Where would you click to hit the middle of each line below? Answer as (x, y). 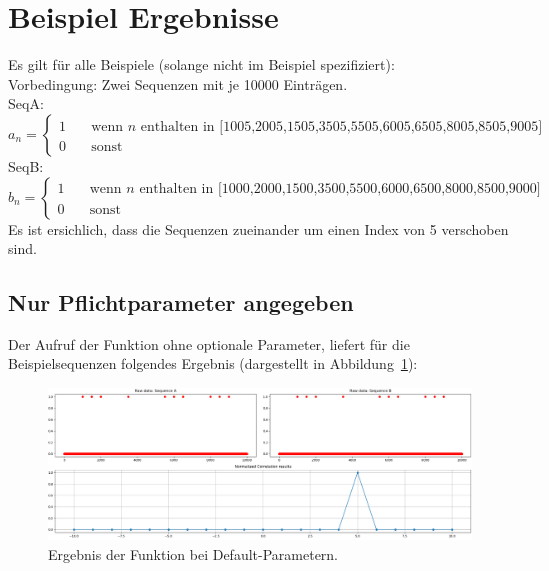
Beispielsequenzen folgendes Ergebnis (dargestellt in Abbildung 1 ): (213, 363)
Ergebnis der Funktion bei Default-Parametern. (193, 553)
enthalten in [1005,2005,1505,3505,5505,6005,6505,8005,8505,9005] (341, 126)
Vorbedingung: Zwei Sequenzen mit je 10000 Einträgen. (178, 83)
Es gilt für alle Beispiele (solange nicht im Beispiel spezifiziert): (201, 64)
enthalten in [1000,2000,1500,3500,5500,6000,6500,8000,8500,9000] (340, 189)
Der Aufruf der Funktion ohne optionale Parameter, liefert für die (209, 343)
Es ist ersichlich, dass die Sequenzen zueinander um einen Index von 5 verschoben (258, 228)
